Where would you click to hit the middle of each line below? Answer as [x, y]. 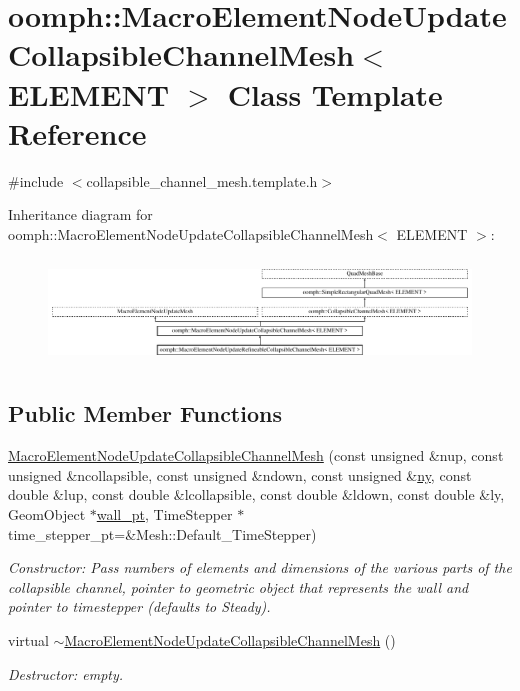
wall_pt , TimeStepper [164, 513]
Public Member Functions [145, 413]
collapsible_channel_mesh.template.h [202, 180]
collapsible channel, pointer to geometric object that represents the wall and [238, 586]
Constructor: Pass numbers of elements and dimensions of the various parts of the [260, 567]
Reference [77, 132]
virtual [28, 639]
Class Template [335, 93]
